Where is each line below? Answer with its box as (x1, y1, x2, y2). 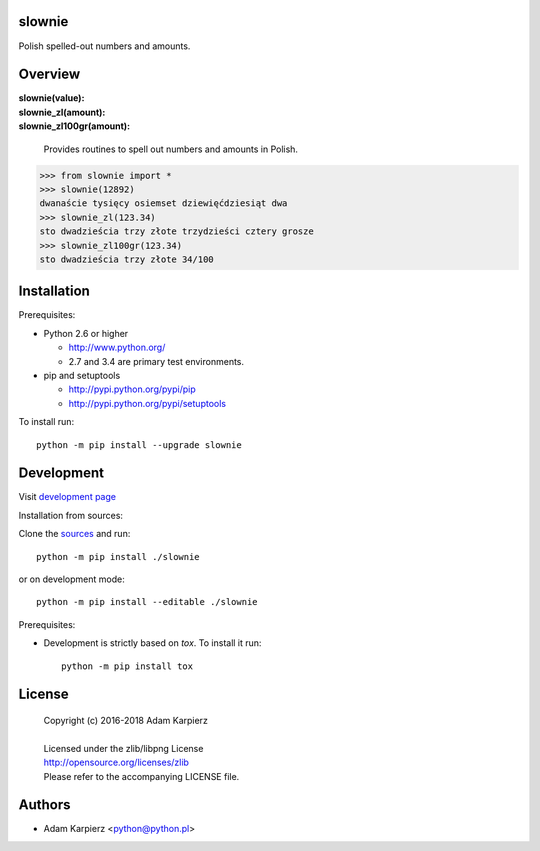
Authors (18, 796, 71, 814)
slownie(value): (18, 92, 85, 104)
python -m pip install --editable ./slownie (36, 596, 259, 608)
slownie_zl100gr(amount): (18, 120, 131, 132)
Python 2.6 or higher (43, 327, 129, 339)
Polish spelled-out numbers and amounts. (18, 40, 191, 52)
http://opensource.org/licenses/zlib (43, 756, 190, 769)
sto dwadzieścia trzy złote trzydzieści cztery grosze (39, 226, 314, 237)
